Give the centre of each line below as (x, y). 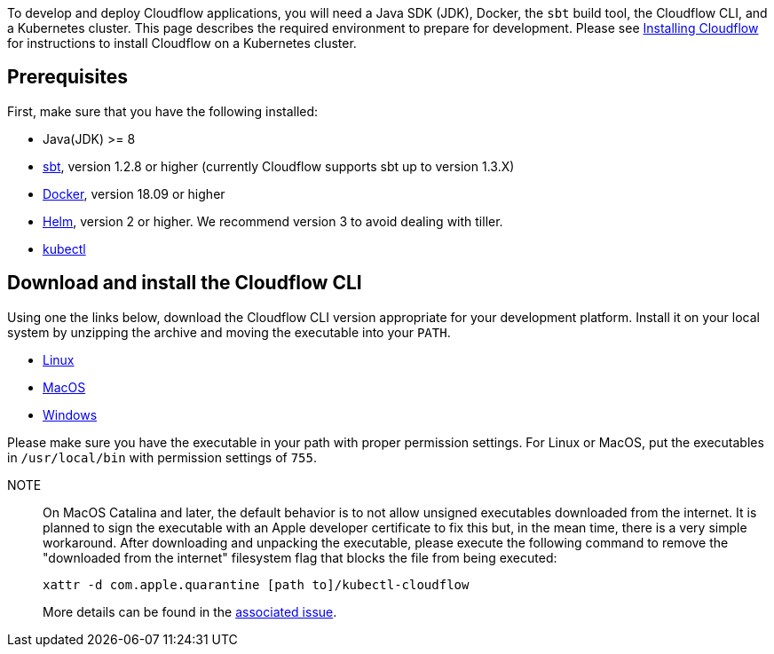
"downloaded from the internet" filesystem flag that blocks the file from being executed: (300, 557)
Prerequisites (67, 77)
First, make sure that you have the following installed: (163, 111)
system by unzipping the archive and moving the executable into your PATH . (229, 332)
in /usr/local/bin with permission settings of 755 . (162, 457)
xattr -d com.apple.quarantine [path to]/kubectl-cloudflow (256, 584)
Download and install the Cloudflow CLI (185, 283)
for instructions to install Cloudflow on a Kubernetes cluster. (182, 43)
